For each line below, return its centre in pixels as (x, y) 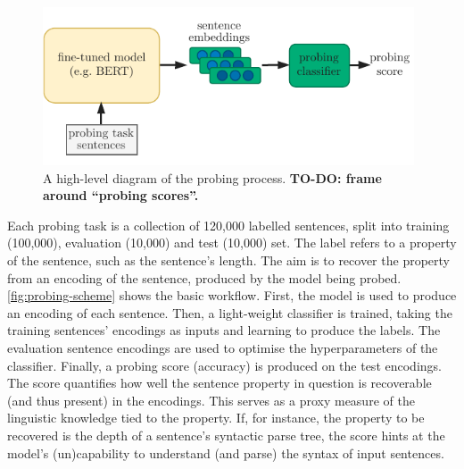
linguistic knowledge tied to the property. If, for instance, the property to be (216, 418)
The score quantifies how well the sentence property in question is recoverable (220, 383)
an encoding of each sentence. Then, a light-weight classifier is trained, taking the (230, 312)
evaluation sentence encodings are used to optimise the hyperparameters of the (223, 347)
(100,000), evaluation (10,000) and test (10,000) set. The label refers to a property (232, 243)
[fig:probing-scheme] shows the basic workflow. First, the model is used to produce (232, 295)
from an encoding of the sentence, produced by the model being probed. (204, 277)
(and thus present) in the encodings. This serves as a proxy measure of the (211, 400)
